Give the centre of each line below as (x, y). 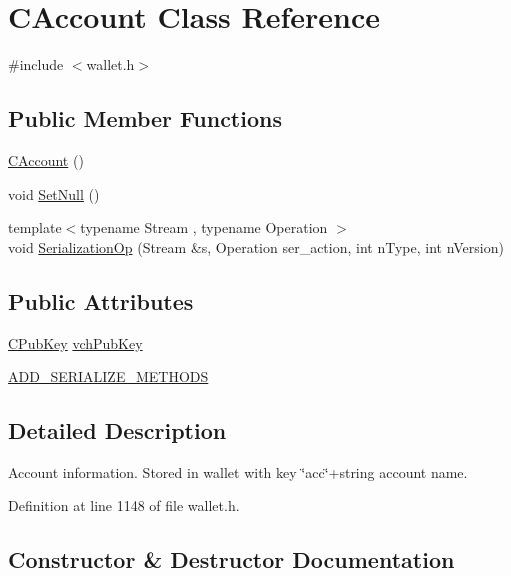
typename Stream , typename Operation (204, 227)
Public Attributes (101, 300)
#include (36, 64)
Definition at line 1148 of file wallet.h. (124, 505)
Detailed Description (117, 430)
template (35, 227)
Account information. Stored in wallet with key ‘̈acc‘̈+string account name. (238, 471)
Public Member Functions (145, 118)
